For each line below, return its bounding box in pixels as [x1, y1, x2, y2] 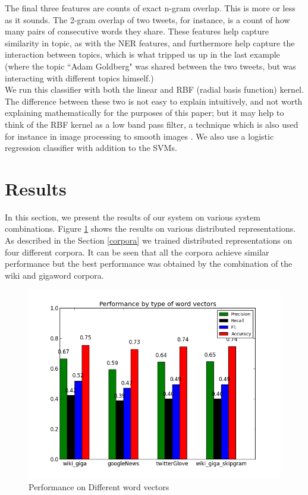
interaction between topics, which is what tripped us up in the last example [5, 48, 280, 61]
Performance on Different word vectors [29, 481, 169, 493]
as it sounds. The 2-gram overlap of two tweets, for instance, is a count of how [5, 13, 290, 26]
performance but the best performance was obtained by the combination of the [5, 257, 293, 270]
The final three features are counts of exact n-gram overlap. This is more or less [5, 2, 296, 14]
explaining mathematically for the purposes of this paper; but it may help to [5, 106, 284, 119]
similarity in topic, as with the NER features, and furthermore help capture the [5, 36, 295, 49]
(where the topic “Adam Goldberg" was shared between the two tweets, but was [5, 59, 296, 72]
